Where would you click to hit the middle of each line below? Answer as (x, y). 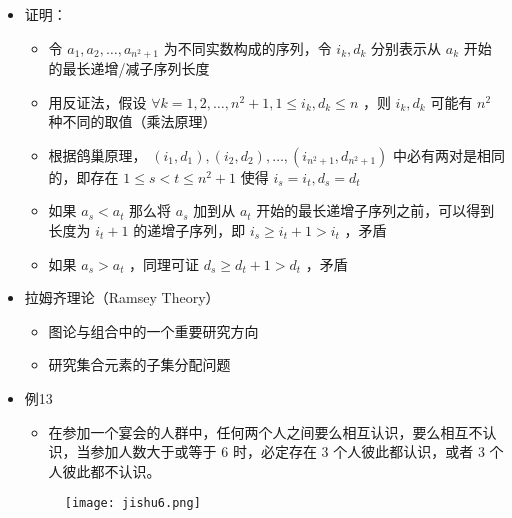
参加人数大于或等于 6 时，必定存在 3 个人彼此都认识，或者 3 (287, 451)
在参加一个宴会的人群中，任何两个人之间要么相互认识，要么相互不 (265, 431)
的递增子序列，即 (189, 230)
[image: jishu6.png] (132, 503)
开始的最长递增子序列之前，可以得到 (375, 210)
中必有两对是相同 (448, 154)
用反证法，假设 (97, 101)
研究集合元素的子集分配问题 (139, 364)
